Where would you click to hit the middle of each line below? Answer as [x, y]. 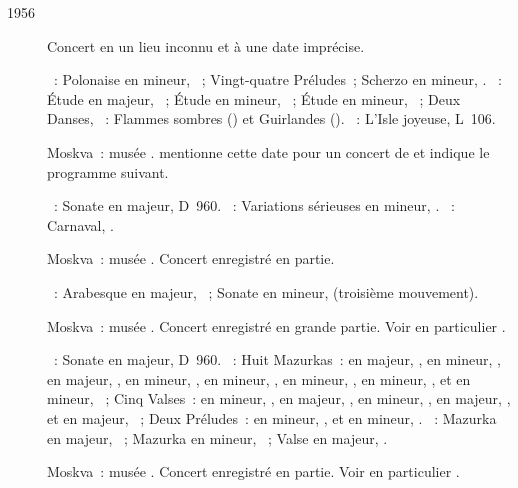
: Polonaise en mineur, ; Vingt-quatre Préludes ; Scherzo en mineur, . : [277, 79]
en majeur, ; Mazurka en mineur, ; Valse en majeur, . [217, 437]
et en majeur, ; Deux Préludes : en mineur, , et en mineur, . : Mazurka [272, 417]
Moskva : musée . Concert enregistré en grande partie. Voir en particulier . [276, 325]
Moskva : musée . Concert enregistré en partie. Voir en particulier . [253, 471]
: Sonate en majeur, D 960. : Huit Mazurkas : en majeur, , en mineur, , [277, 359]
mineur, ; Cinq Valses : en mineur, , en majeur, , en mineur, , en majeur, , [279, 398]
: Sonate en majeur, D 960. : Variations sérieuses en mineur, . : [254, 205]
